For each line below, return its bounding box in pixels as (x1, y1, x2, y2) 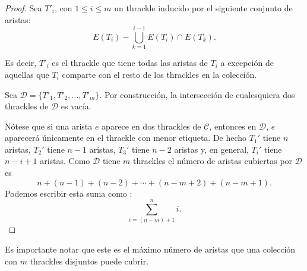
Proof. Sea (5, 2, 42, 14)
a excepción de (220, 56, 274, 69)
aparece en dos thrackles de (102, 119, 201, 132)
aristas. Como (40, 155, 90, 167)
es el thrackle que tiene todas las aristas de (52, 56, 208, 69)
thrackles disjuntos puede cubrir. (30, 254, 149, 267)
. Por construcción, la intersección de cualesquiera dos (99, 88, 295, 100)
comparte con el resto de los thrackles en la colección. (62, 68, 257, 80)
